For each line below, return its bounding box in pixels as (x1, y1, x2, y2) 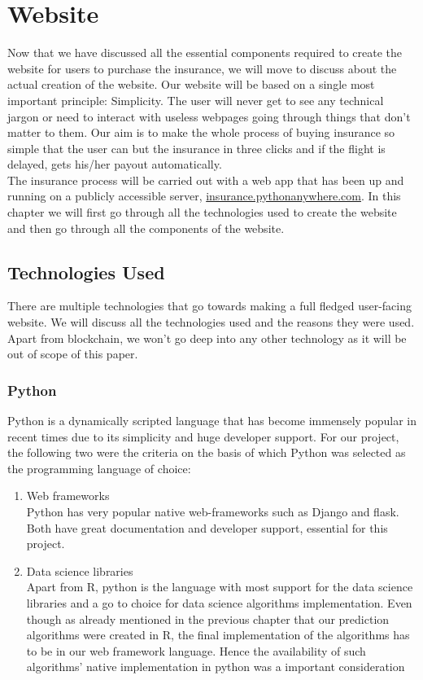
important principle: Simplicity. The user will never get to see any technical (7, 91, 384, 108)
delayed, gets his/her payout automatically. (7, 156, 222, 173)
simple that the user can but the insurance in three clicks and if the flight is (7, 139, 386, 156)
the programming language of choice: (7, 459, 191, 476)
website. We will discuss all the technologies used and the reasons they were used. (7, 314, 415, 331)
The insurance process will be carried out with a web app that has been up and (7, 171, 404, 188)
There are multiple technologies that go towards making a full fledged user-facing (7, 297, 412, 314)
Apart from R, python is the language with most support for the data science (26, 578, 413, 595)
